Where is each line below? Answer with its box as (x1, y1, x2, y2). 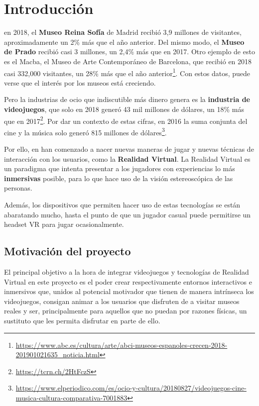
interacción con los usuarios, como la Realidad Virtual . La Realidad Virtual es (4, 153, 251, 164)
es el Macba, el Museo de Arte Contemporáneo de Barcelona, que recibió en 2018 (4, 56, 252, 66)
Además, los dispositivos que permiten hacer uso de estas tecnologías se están (4, 200, 241, 209)
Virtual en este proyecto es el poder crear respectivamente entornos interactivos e (4, 276, 253, 287)
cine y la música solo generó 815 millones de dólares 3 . (4, 125, 167, 137)
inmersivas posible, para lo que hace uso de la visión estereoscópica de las (4, 173, 233, 183)
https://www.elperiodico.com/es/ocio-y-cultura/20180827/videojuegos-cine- (15, 383, 247, 393)
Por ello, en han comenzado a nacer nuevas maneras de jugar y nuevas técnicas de (4, 144, 254, 154)
